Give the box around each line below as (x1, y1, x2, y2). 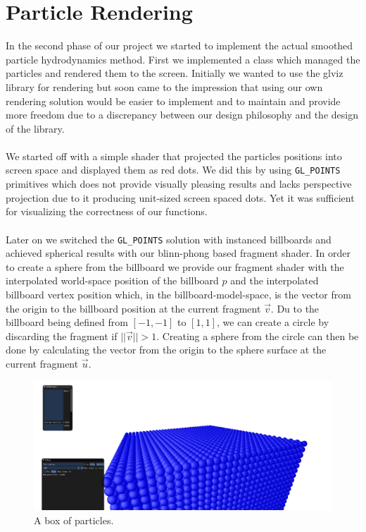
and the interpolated (230, 273, 319, 288)
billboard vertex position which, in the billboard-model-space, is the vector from (6, 286, 351, 301)
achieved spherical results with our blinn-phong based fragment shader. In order (6, 246, 351, 260)
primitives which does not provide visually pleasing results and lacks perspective (6, 176, 352, 191)
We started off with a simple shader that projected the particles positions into (6, 148, 342, 163)
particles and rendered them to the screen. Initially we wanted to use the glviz (6, 66, 343, 80)
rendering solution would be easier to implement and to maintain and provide (6, 93, 341, 108)
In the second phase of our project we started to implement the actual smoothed (6, 38, 353, 53)
